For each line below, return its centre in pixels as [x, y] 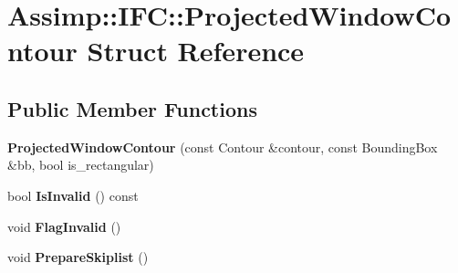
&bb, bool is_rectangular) [81, 165]
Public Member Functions [132, 108]
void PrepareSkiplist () [78, 257]
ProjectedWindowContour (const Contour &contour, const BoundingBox [223, 147]
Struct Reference [196, 51]
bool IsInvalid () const [73, 195]
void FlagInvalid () [64, 226]
